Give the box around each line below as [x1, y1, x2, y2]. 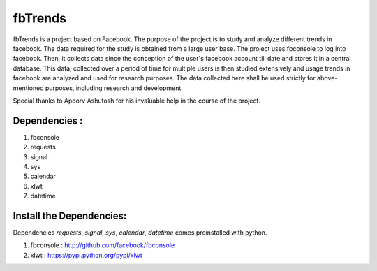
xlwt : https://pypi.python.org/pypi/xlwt [30, 251, 142, 259]
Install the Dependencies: [13, 210, 127, 221]
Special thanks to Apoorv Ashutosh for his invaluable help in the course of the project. [13, 96, 261, 105]
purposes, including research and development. [45, 84, 183, 92]
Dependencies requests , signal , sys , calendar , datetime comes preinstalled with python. [13, 228, 267, 237]
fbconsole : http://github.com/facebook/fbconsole [30, 241, 175, 249]
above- [316, 74, 338, 82]
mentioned [13, 84, 45, 92]
